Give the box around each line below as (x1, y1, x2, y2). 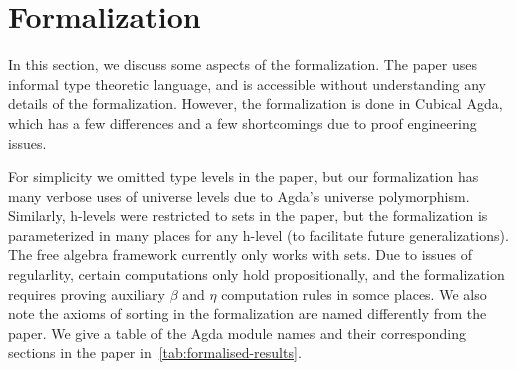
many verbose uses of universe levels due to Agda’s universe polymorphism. (8, 185, 470, 206)
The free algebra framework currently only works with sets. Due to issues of (8, 244, 473, 265)
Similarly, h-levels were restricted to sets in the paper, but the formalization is (8, 205, 488, 226)
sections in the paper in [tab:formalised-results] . (8, 342, 302, 363)
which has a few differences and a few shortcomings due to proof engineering (8, 112, 477, 133)
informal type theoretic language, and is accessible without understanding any (8, 73, 487, 94)
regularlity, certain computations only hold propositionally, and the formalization (8, 264, 505, 285)
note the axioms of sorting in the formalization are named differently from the (8, 303, 487, 324)
